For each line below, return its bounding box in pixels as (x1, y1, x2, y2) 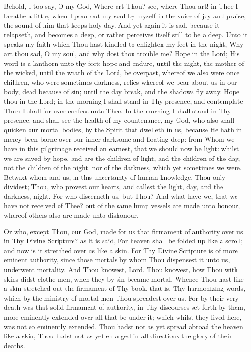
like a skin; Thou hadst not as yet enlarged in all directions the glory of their (4, 331, 232, 341)
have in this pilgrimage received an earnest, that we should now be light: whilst (4, 143, 239, 153)
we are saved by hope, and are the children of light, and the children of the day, (4, 153, 240, 163)
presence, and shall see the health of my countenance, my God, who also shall (4, 115, 235, 125)
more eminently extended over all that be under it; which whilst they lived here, (4, 312, 242, 321)
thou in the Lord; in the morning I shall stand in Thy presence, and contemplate (4, 96, 243, 106)
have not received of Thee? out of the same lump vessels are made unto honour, (4, 200, 240, 210)
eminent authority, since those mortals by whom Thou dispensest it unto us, (4, 255, 230, 265)
